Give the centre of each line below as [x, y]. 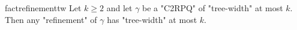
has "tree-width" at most [152, 19]
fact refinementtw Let [43, 8]
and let [119, 8]
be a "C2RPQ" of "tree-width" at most [213, 8]
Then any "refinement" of [51, 19]
